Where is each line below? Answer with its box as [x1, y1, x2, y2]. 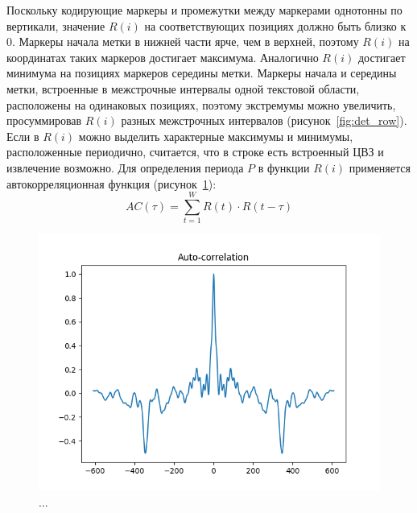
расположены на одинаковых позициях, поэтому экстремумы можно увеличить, [6, 96, 396, 113]
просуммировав [6, 112, 82, 129]
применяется [349, 159, 411, 176]
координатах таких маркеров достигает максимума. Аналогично [6, 48, 319, 65]
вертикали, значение [6, 17, 105, 34]
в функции [258, 159, 310, 176]
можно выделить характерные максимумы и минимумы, [78, 127, 353, 144]
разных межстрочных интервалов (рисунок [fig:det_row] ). [121, 112, 407, 129]
